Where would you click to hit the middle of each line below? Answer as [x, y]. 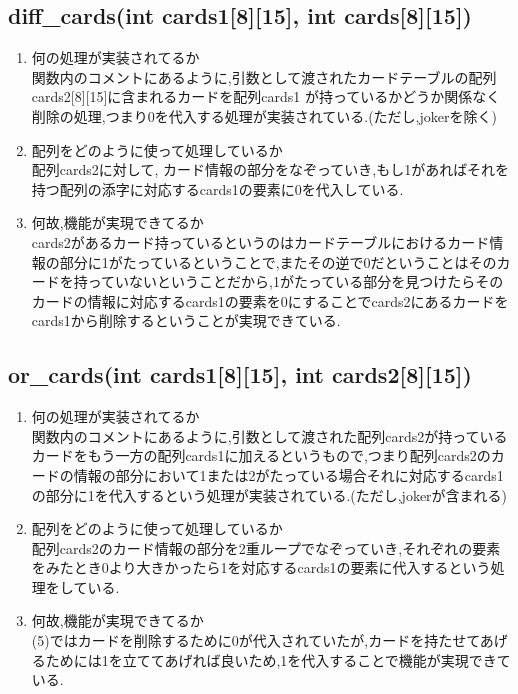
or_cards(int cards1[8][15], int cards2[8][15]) [240, 374]
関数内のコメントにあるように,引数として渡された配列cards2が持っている [269, 435]
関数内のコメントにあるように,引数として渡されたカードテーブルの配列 [264, 76]
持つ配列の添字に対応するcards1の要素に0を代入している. [217, 188]
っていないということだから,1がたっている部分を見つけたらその [295, 281]
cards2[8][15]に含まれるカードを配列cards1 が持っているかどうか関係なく [266, 96]
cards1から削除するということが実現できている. [186, 320]
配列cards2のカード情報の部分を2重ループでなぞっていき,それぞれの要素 [266, 547]
